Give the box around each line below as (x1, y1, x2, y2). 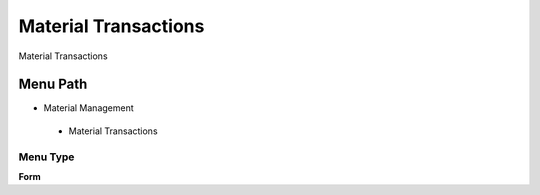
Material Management (43, 102, 134, 114)
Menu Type (18, 150, 75, 164)
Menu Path (18, 76, 88, 93)
